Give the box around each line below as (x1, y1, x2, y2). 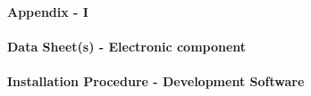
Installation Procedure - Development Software (7, 72, 305, 91)
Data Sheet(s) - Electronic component (7, 37, 247, 56)
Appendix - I (7, 3, 88, 20)
